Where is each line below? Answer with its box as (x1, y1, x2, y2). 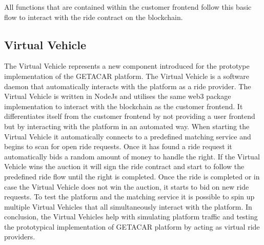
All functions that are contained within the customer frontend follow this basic (4, 2, 252, 12)
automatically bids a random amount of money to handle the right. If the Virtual (4, 151, 260, 161)
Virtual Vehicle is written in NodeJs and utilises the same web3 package (4, 91, 231, 101)
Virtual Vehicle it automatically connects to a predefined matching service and (4, 131, 251, 141)
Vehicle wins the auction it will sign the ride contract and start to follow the (4, 161, 245, 172)
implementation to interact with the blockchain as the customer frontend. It (4, 100, 243, 111)
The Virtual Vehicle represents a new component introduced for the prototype (4, 60, 250, 71)
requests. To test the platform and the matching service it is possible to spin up (4, 191, 255, 202)
